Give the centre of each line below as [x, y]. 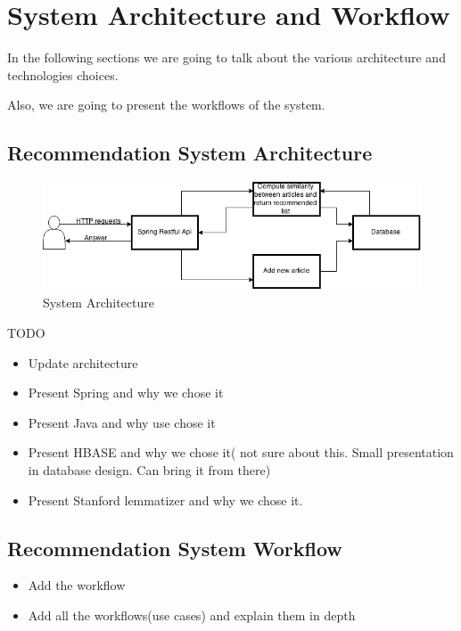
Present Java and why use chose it [122, 422]
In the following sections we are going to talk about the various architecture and [226, 57]
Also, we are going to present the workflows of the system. [166, 105]
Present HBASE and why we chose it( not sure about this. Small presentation [241, 452]
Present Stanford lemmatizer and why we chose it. [165, 500]
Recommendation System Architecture [190, 153]
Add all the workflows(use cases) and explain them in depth [192, 615]
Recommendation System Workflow [175, 548]
